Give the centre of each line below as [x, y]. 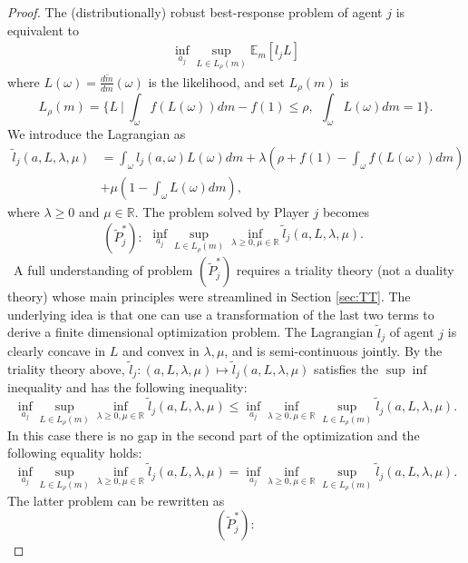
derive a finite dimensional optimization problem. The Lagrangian [190, 332]
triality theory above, [66, 368]
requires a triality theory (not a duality [345, 270]
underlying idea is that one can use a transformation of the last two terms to [221, 314]
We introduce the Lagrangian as [97, 134]
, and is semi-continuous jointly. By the [333, 351]
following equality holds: [75, 453]
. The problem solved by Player [222, 211]
